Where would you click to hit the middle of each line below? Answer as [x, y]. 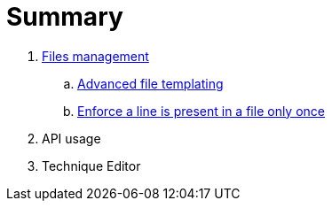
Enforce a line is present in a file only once [201, 111]
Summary [65, 17]
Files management [95, 56]
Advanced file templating [150, 83]
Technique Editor [91, 166]
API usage [71, 138]
